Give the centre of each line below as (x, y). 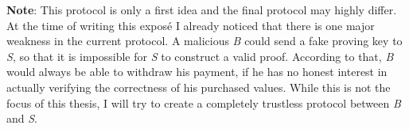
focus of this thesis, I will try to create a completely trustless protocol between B (204, 102)
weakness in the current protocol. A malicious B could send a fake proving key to (204, 41)
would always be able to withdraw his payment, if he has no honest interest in (197, 72)
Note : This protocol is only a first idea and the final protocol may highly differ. (202, 9)
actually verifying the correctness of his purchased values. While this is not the (199, 87)
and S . (22, 118)
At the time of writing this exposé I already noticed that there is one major (191, 25)
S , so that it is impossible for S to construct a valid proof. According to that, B (200, 56)
